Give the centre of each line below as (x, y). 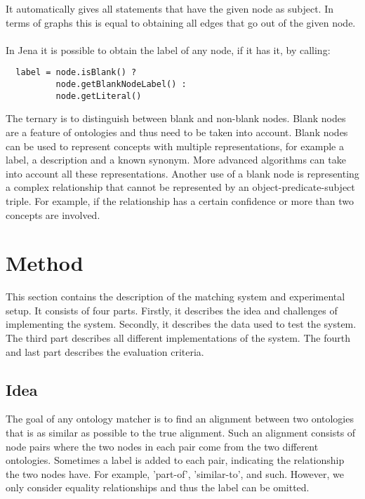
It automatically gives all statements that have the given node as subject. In (170, 8)
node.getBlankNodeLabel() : (121, 85)
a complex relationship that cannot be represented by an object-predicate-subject (180, 187)
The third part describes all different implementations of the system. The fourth (178, 338)
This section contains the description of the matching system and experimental (175, 297)
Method (45, 263)
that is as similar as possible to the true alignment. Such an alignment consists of (181, 432)
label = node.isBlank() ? (76, 73)
